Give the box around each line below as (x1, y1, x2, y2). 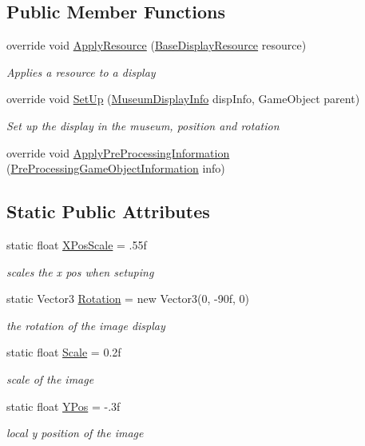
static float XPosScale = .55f (6, 236, 147, 253)
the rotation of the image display (6, 317, 165, 333)
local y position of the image (6, 424, 144, 441)
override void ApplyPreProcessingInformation (6, 144, 230, 161)
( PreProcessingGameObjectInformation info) (6, 160, 225, 177)
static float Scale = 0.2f (6, 344, 121, 360)
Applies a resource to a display (6, 63, 156, 80)
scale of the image (6, 370, 94, 387)
